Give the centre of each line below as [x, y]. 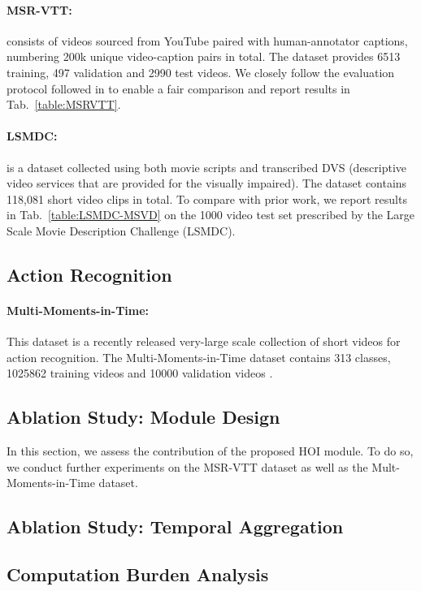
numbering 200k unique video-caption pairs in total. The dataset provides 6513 [204, 56]
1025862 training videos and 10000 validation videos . [140, 373]
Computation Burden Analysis [138, 574]
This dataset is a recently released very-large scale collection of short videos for [204, 341]
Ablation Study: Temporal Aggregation [175, 526]
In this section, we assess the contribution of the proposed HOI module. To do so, [210, 451]
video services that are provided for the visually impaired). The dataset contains [207, 183]
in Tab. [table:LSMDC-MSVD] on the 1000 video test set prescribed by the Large [211, 215]
